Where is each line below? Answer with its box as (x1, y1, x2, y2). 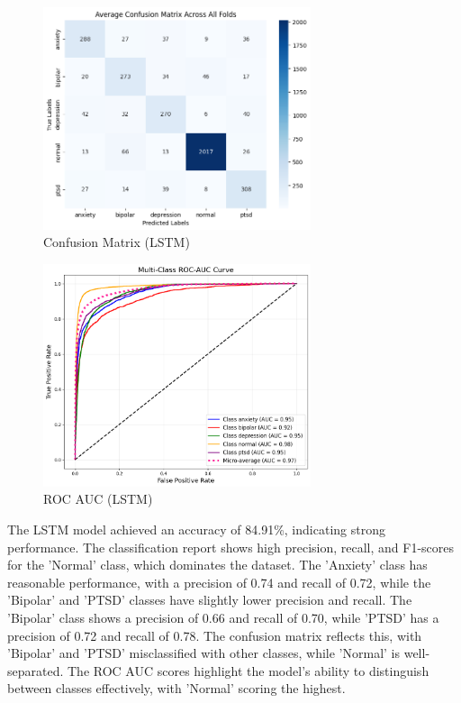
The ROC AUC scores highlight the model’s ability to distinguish (68, 661, 429, 680)
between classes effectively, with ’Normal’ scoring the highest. (7, 679, 346, 698)
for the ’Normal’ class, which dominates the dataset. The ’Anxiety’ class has (7, 555, 428, 574)
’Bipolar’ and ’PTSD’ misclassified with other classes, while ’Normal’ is (7, 644, 401, 662)
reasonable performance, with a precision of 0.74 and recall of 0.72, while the (7, 572, 431, 591)
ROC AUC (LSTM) (43, 489, 153, 508)
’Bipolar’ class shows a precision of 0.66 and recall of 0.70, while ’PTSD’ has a (7, 607, 439, 626)
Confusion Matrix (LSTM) (43, 233, 190, 251)
